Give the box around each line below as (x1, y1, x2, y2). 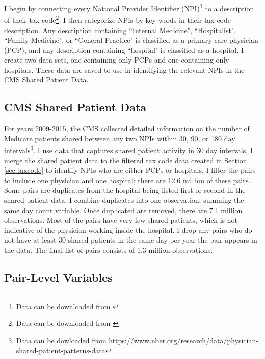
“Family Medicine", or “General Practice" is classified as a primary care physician (4, 35, 258, 45)
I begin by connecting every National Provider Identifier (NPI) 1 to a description (4, 2, 254, 13)
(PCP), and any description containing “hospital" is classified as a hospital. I (4, 44, 244, 55)
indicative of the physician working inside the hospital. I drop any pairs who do (4, 224, 252, 235)
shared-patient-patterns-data (16, 345, 105, 355)
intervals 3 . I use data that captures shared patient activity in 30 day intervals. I (4, 143, 253, 156)
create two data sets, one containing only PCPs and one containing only (4, 54, 229, 65)
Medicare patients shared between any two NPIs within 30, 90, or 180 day (4, 133, 235, 143)
